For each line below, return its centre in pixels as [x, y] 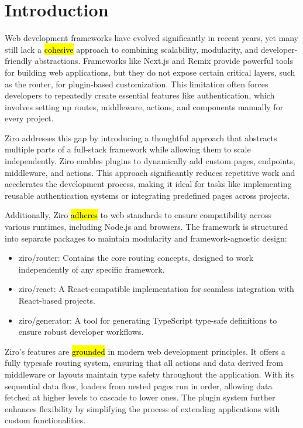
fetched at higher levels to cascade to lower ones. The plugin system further [140, 397]
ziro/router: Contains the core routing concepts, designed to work [136, 258]
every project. [29, 118]
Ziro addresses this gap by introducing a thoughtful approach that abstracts [141, 137]
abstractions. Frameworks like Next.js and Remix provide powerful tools [164, 61]
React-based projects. [57, 300]
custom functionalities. [45, 420]
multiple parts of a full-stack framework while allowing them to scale [128, 149]
